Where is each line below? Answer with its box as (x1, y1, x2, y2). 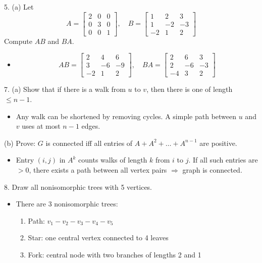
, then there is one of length (146, 84, 233, 94)
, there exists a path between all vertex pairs (29, 164, 167, 175)
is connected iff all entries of (45, 137, 133, 148)
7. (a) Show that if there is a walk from (4, 84, 126, 94)
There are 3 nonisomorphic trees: (16, 198, 118, 209)
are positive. (199, 137, 237, 148)
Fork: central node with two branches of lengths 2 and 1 (28, 249, 201, 259)
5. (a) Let (4, 2, 34, 12)
